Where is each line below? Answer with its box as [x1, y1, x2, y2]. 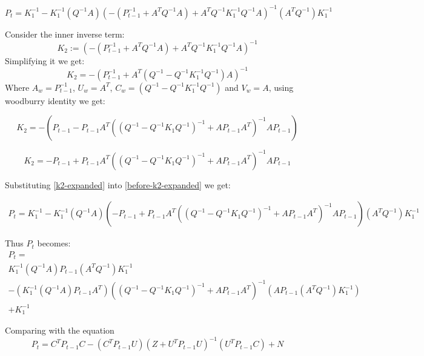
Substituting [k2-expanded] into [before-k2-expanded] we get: [5, 178, 231, 191]
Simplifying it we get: [5, 54, 85, 67]
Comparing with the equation [5, 324, 114, 337]
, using [268, 81, 294, 93]
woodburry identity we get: [5, 94, 105, 107]
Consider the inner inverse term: [5, 27, 125, 40]
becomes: [37, 237, 71, 249]
